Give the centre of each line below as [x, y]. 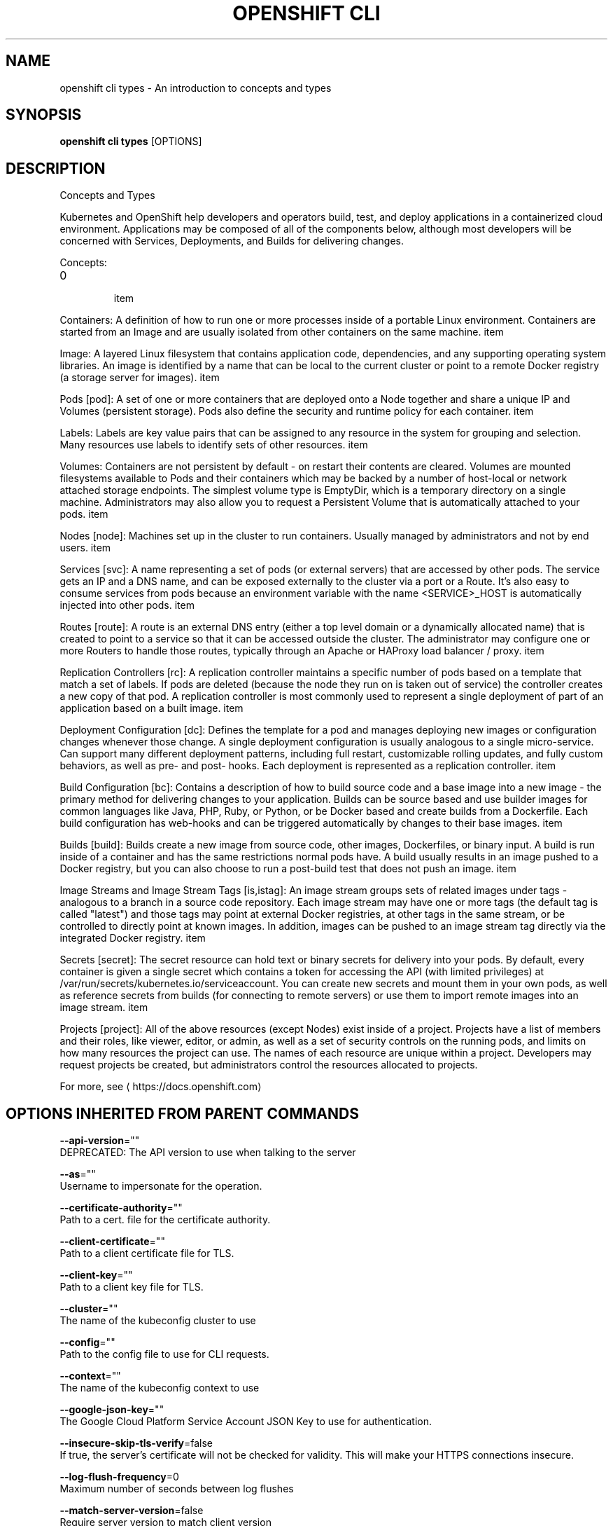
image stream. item [104, 1008]
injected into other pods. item [127, 605]
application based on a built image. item [152, 708]
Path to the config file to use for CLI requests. [164, 1354]
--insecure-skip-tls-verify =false [136, 1443]
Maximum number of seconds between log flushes [177, 1489]
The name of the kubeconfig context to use [160, 1388]
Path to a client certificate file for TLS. [147, 1253]
